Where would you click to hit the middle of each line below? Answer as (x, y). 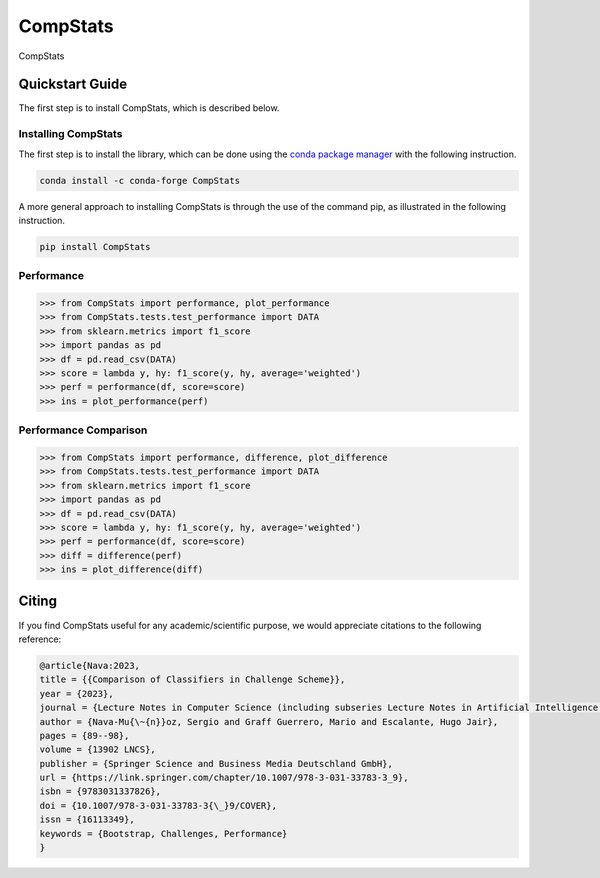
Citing (37, 601)
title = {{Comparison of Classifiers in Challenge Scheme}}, (192, 679)
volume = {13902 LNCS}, (98, 749)
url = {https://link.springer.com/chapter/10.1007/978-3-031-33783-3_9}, (224, 778)
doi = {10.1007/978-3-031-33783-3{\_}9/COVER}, (158, 805)
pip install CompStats (95, 246)
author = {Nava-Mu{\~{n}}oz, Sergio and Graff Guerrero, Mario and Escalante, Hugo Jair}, (269, 721)
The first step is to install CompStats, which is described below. (149, 108)
